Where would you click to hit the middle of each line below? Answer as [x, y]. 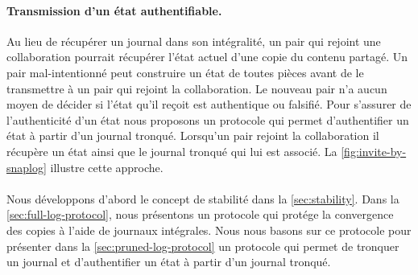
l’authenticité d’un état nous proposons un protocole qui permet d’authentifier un [208, 119]
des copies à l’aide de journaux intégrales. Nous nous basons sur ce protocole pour [209, 230]
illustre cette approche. [107, 167]
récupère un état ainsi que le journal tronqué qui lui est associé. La [172, 151]
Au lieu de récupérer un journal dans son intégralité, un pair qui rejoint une [194, 41]
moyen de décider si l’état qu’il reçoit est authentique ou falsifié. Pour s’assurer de [209, 104]
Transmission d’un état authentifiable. [114, 10]
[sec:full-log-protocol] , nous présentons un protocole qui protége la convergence [200, 214]
